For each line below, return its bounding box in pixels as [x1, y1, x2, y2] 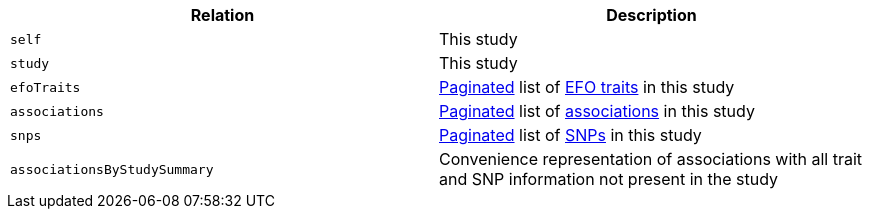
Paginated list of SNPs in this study [439, 125, 702, 145]
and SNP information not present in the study [439, 169, 779, 189]
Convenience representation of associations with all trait [439, 149, 863, 169]
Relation [190, 5, 255, 25]
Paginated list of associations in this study [439, 101, 755, 121]
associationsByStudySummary [10, 161, 214, 177]
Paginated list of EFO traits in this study [439, 77, 735, 97]
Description [606, 5, 697, 25]
